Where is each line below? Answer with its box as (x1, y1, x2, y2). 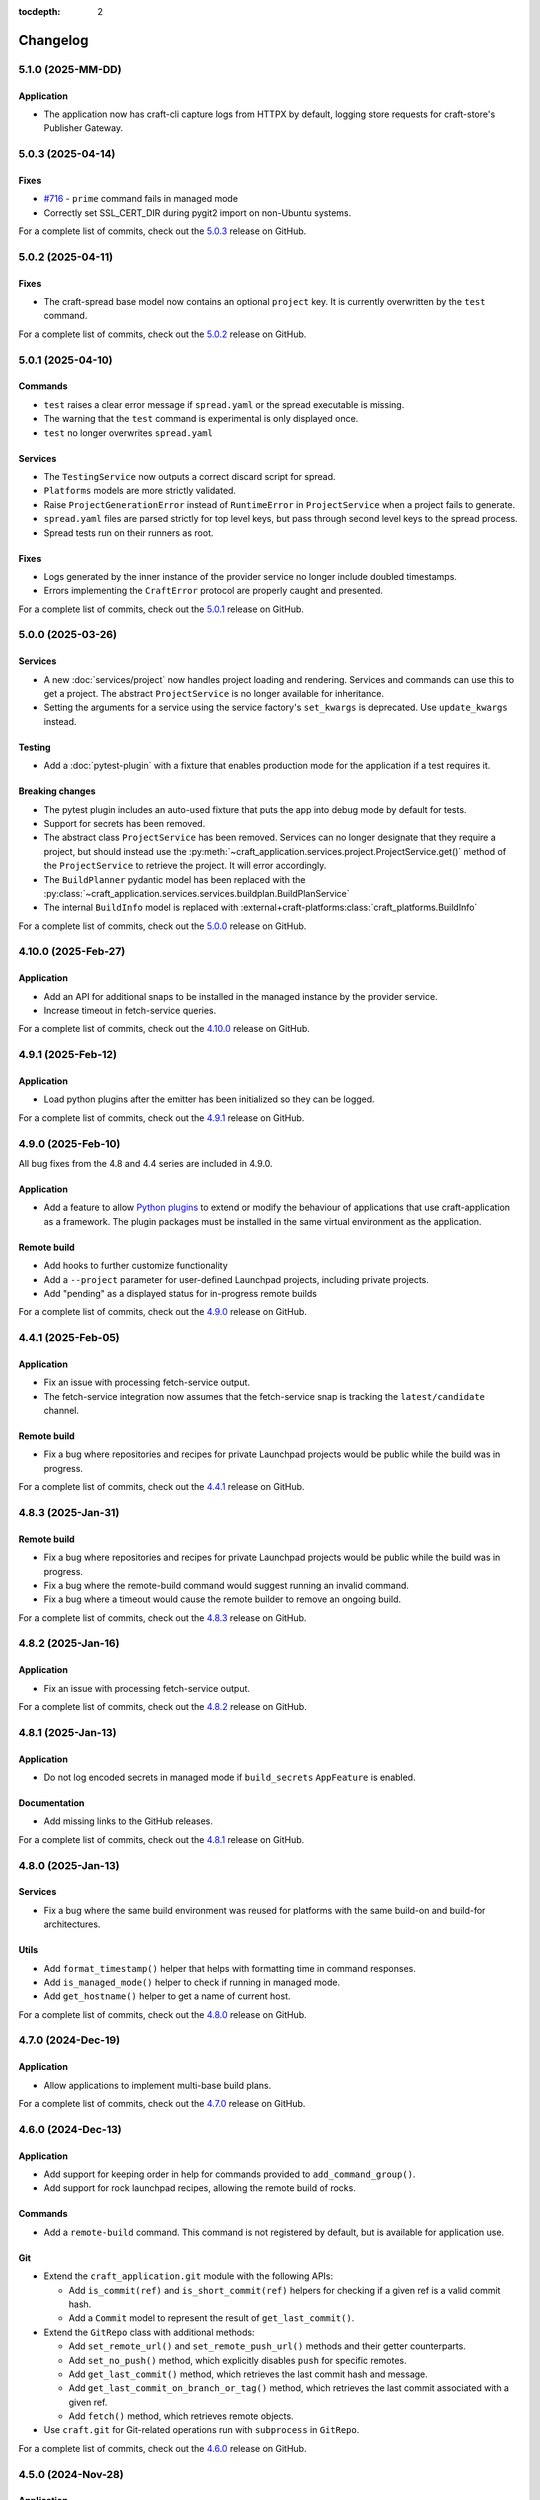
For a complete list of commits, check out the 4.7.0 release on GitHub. (18, 2098, 306, 2110)
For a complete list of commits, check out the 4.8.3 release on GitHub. (18, 1611, 307, 1624)
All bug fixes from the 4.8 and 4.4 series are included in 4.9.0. (18, 1157, 274, 1169)
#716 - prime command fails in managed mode (43, 193, 239, 205)
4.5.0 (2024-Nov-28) (18, 2467, 124, 2481)
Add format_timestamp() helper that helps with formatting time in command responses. (43, 1962, 417, 1974)
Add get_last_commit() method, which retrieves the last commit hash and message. (68, 2368, 429, 2380)
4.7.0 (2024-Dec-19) (18, 2033, 120, 2047)
